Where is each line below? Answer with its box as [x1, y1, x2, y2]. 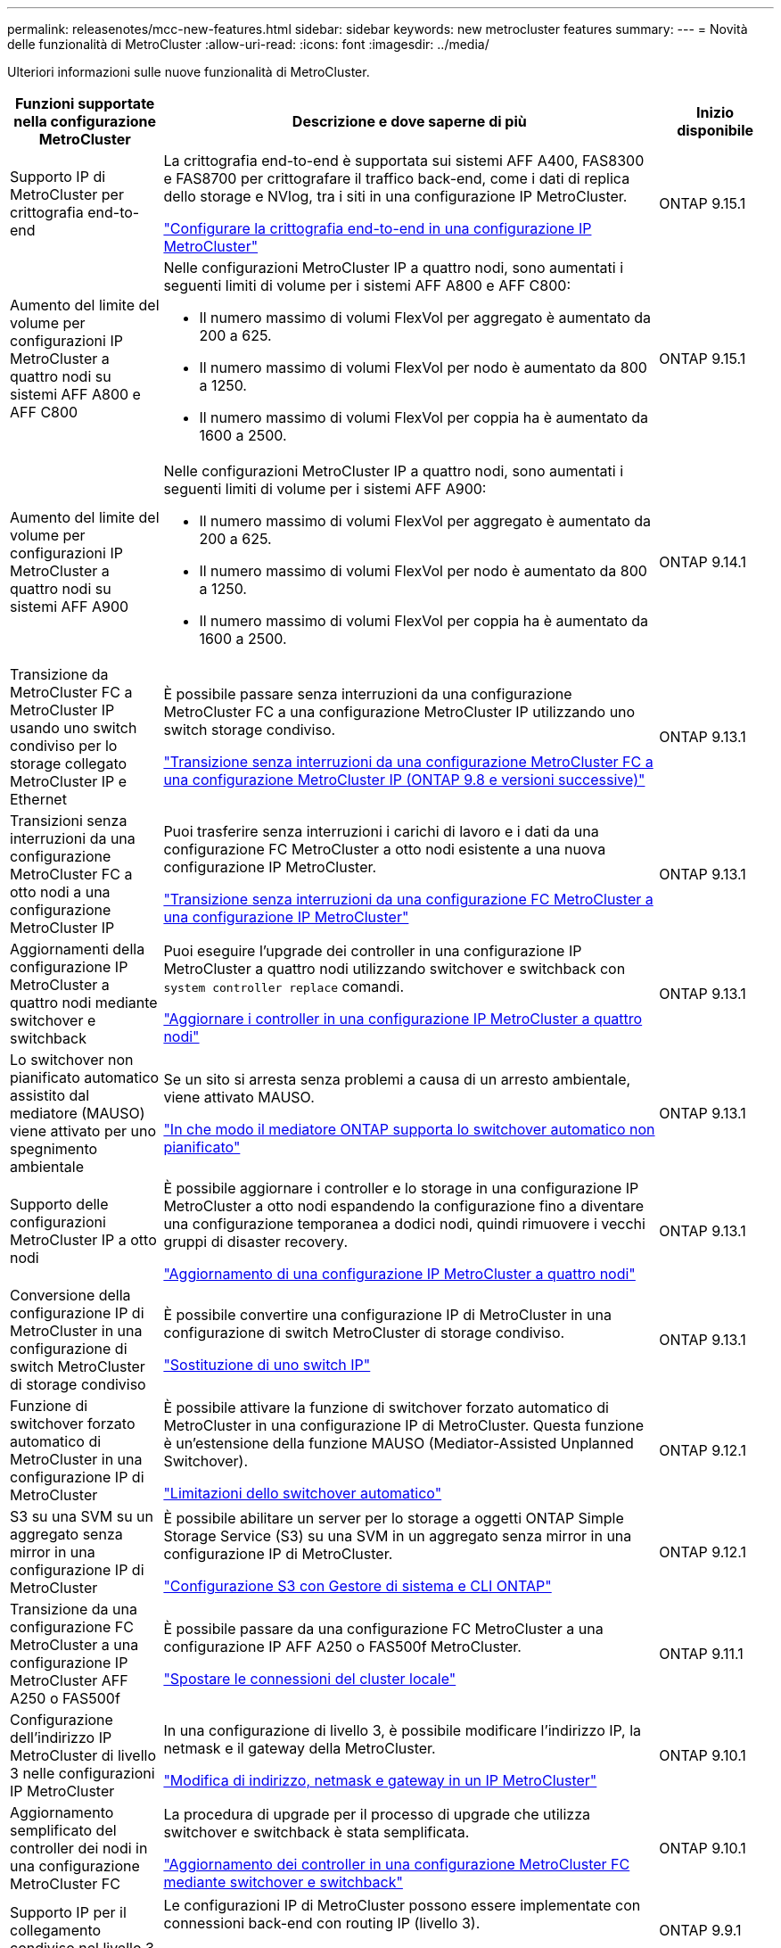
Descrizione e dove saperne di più [292, 112, 527, 130]
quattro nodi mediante [10, 994, 158, 1011]
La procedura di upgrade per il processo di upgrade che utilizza [163, 1805, 590, 1823]
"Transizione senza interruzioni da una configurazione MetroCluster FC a [163, 753, 654, 771]
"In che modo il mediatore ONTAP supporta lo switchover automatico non [163, 1120, 655, 1138]
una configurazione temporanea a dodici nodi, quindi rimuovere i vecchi [163, 1215, 645, 1233]
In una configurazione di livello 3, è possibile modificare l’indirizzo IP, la [163, 1721, 642, 1739]
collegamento [10, 1921, 102, 1939]
